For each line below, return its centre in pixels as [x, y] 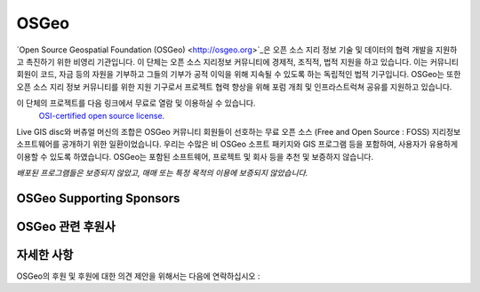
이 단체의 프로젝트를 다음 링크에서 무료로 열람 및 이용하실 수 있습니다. [136, 103]
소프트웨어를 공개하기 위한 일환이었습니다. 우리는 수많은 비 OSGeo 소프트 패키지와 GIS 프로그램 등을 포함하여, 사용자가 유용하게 [237, 144]
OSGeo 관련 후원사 [66, 226]
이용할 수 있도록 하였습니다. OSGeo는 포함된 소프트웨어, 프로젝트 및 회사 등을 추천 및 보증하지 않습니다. [195, 156]
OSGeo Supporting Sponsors [98, 198]
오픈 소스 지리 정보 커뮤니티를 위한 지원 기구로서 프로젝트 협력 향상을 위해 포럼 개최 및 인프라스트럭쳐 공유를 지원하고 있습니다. [234, 87]
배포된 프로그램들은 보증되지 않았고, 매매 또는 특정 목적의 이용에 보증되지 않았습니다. [162, 173]
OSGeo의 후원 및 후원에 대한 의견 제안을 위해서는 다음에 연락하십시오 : [138, 276]
